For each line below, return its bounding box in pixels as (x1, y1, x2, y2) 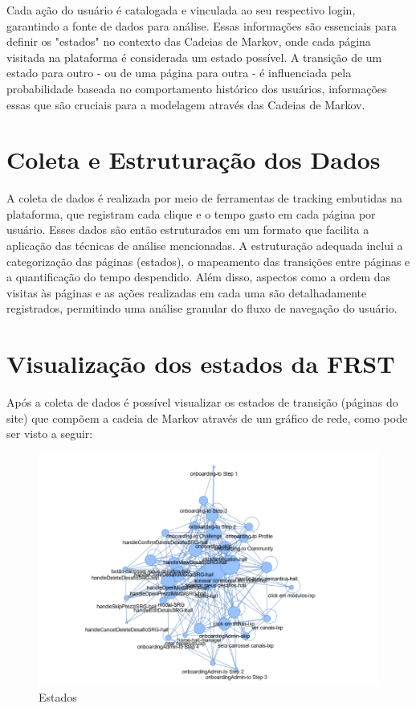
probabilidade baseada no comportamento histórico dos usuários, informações (6, 80, 387, 96)
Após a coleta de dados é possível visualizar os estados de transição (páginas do (6, 394, 398, 411)
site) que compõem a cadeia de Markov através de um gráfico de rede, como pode (6, 409, 408, 426)
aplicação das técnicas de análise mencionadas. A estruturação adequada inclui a (6, 237, 403, 254)
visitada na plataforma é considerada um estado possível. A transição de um (6, 48, 382, 65)
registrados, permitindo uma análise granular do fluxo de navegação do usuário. (6, 300, 398, 317)
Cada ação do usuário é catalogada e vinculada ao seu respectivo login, (6, 2, 356, 18)
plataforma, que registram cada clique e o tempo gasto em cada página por (6, 205, 376, 222)
